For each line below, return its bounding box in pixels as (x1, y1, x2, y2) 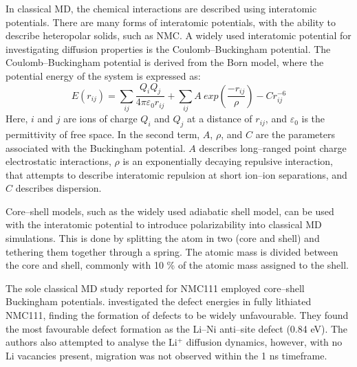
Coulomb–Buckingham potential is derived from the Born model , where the (6, 55, 324, 69)
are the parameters (255, 126, 335, 141)
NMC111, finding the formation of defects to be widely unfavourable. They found (6, 308, 349, 322)
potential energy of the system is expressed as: (6, 68, 201, 82)
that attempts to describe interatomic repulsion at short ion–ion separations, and (6, 167, 347, 181)
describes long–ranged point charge (199, 140, 347, 155)
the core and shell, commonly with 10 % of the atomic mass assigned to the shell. (6, 258, 349, 272)
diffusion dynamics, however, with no (186, 335, 343, 349)
